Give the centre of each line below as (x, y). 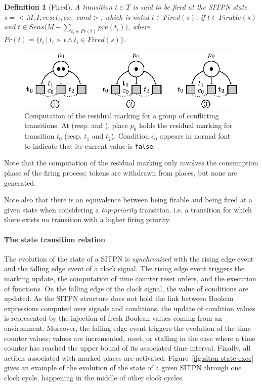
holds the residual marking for (186, 125)
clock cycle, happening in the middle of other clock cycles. (94, 377)
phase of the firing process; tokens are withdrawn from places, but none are (121, 173)
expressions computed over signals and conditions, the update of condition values (130, 308)
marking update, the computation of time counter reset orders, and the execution (130, 278)
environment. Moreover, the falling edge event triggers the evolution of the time (127, 328)
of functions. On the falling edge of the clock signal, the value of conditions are (126, 288)
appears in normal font (195, 136)
